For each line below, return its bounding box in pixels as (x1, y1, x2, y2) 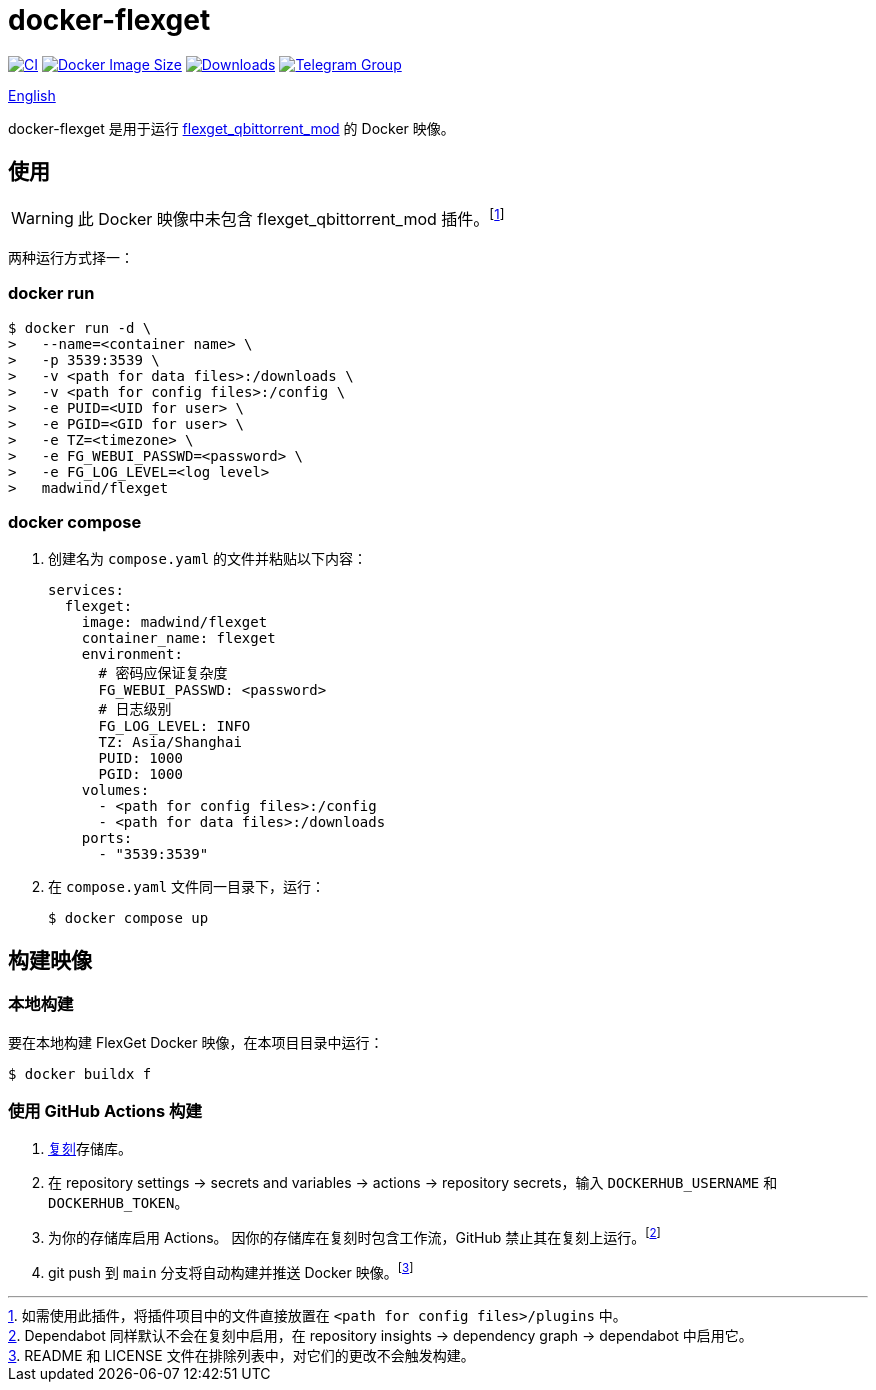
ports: (81, 830, 133, 847)
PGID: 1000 (98, 766, 183, 783)
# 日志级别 (98, 701, 172, 718)
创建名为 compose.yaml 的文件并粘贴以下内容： (48, 550, 368, 568)
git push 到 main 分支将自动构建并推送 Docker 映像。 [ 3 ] (48, 1261, 414, 1281)
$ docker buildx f (8, 1065, 152, 1082)
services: (48, 582, 124, 599)
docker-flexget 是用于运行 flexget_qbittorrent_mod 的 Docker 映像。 (8, 119, 455, 137)
